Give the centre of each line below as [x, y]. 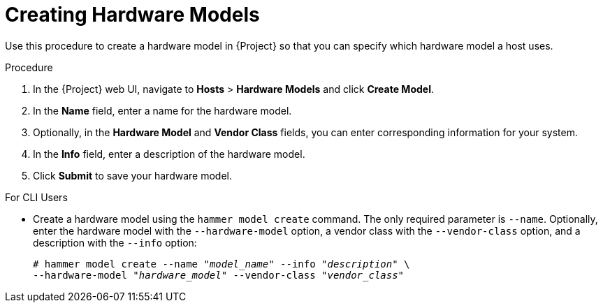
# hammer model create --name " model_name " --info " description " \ [221, 264]
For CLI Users [36, 197]
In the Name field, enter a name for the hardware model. [162, 110]
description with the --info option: [115, 242]
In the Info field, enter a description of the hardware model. [169, 154]
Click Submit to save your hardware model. [132, 175]
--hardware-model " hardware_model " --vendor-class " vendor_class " [219, 275]
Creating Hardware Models [132, 15]
